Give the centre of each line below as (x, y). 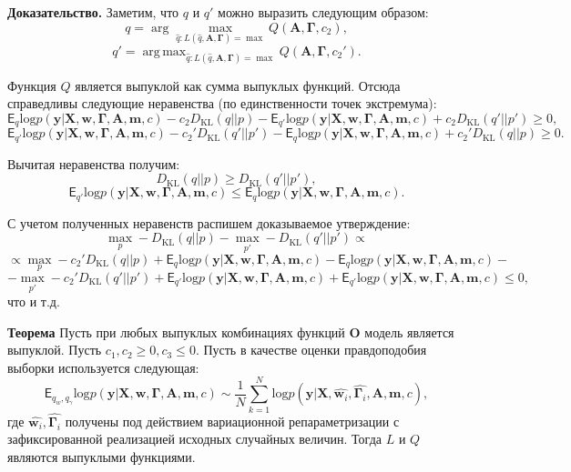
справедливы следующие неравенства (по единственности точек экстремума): (222, 103)
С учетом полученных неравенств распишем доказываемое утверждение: (209, 222)
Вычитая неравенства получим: (94, 163)
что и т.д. (34, 301)
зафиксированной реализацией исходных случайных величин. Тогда (194, 439)
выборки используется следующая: (103, 367)
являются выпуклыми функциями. (102, 456)
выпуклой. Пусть (55, 350)
